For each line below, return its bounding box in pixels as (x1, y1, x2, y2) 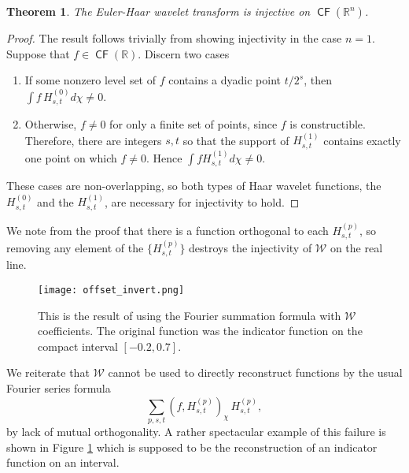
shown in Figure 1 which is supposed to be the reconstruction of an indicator (6, 438, 378, 455)
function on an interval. (6, 454, 120, 471)
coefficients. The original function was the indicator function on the (38, 322, 363, 339)
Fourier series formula (6, 380, 111, 396)
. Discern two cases (138, 45, 230, 61)
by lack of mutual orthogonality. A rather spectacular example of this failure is (6, 423, 386, 439)
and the (37, 193, 74, 210)
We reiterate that (6, 364, 90, 381)
